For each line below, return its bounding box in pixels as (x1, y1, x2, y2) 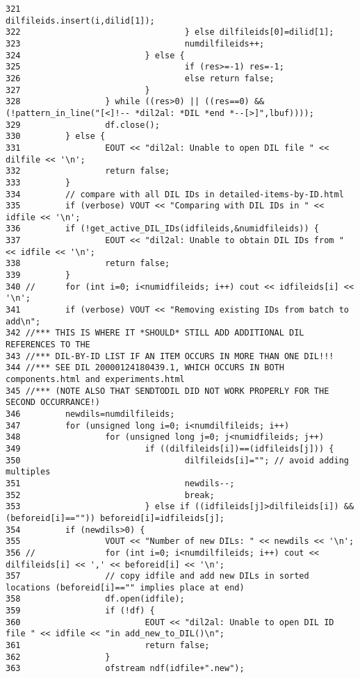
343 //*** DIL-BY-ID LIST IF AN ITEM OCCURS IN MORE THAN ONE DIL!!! (6, 351, 334, 361)
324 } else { (6, 50, 185, 60)
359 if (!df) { (6, 606, 155, 616)
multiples (6, 467, 51, 477)
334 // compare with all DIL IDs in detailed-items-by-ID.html (6, 189, 344, 199)
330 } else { (6, 131, 106, 142)
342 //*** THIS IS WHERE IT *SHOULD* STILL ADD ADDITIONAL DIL (6, 328, 304, 338)
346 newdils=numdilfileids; (6, 408, 175, 419)
